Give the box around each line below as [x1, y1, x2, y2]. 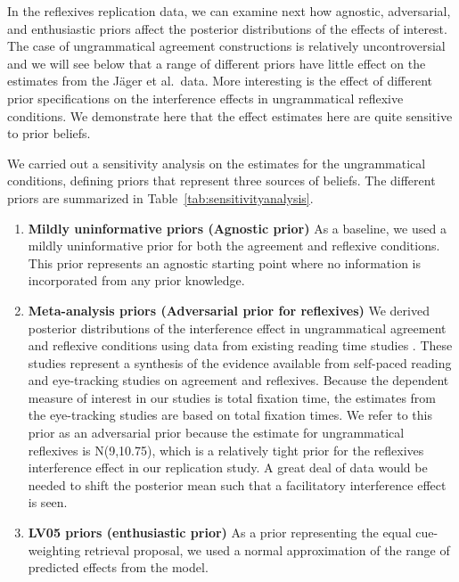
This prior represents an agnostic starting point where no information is [28, 253, 421, 272]
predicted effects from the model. [28, 558, 209, 577]
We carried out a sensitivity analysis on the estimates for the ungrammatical [7, 153, 426, 172]
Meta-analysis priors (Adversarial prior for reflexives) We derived [28, 300, 430, 319]
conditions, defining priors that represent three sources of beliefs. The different [7, 171, 436, 190]
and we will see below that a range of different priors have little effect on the [7, 53, 426, 72]
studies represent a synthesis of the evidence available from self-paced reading [28, 353, 452, 372]
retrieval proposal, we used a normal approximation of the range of [84, 540, 450, 559]
